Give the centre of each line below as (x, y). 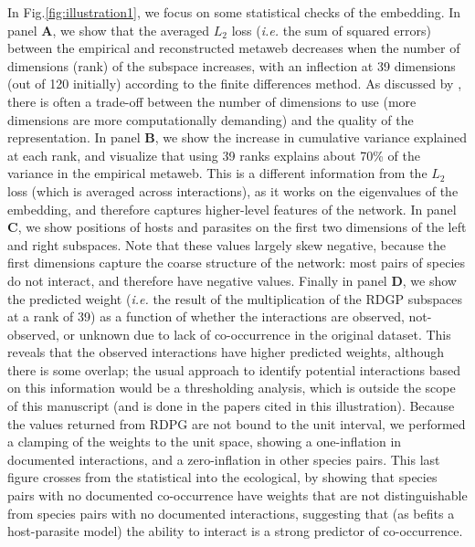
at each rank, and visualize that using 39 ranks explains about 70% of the (214, 155)
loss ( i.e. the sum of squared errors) (331, 30)
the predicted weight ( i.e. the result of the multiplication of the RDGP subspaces (235, 298)
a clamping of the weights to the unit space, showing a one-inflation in (205, 442)
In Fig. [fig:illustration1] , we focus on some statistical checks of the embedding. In (234, 12)
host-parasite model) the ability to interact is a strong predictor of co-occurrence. (235, 531)
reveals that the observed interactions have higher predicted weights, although (226, 352)
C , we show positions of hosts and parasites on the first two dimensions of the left (237, 227)
